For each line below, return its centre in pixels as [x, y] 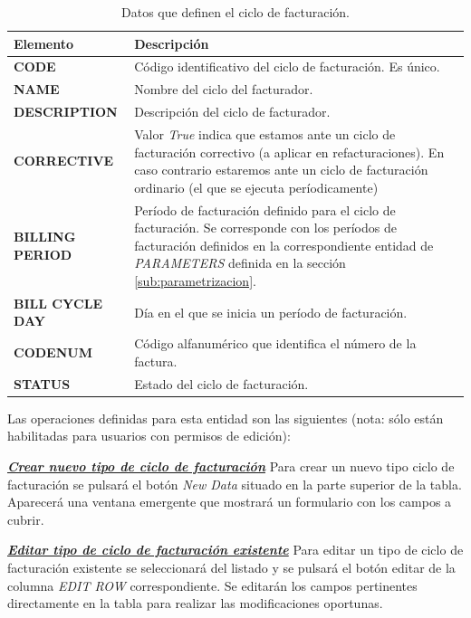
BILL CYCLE [58, 303]
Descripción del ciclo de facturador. [232, 112]
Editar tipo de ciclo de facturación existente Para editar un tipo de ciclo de [235, 550]
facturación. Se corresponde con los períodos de [265, 228]
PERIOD [43, 254]
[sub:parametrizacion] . [195, 280]
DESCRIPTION [66, 112]
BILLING [45, 236]
